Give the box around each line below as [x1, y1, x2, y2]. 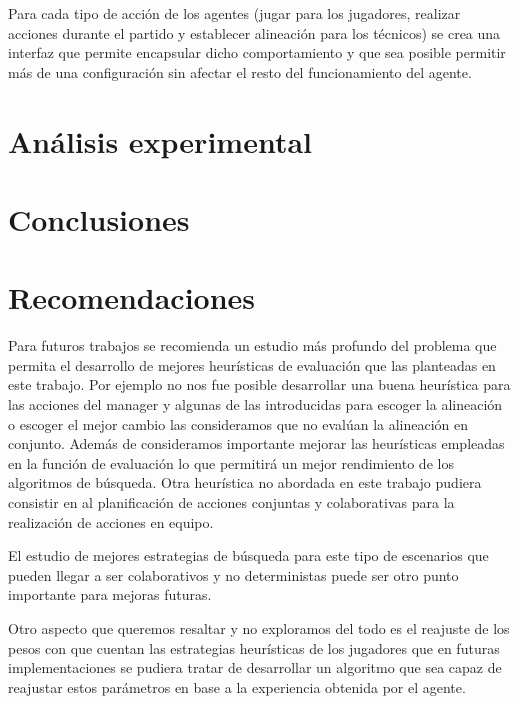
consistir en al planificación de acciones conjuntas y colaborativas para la [8, 492, 455, 512]
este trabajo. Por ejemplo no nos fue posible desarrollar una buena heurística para [8, 374, 511, 395]
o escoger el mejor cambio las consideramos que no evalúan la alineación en [8, 413, 469, 434]
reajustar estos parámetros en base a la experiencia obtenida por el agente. [8, 676, 466, 697]
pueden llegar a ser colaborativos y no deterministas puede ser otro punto [8, 564, 459, 585]
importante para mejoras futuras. [8, 584, 212, 605]
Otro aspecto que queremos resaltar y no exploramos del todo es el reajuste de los [8, 617, 510, 638]
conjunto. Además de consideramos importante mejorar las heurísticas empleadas [8, 433, 505, 454]
